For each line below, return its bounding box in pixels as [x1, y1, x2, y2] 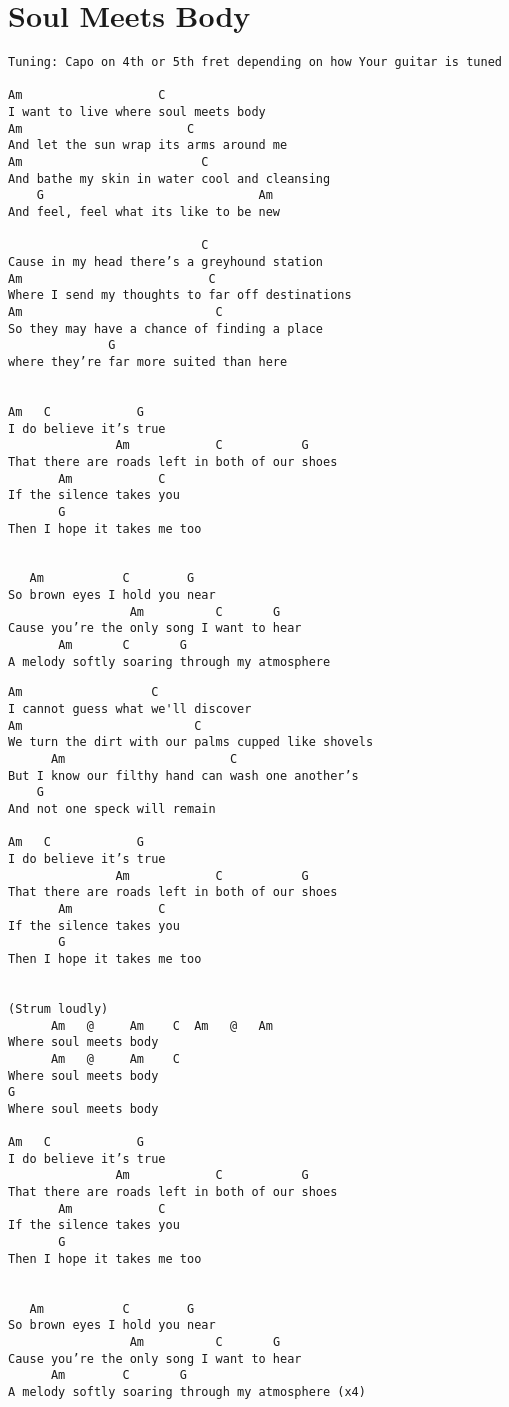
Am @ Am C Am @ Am [50, 1018, 273, 1033]
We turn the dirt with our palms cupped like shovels [8, 735, 374, 750]
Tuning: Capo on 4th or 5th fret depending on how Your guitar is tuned [8, 55, 502, 70]
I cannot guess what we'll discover [8, 702, 252, 717]
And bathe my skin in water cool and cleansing [8, 171, 331, 186]
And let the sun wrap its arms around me [8, 138, 288, 153]
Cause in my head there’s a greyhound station [8, 255, 323, 269]
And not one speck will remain [8, 802, 216, 816]
